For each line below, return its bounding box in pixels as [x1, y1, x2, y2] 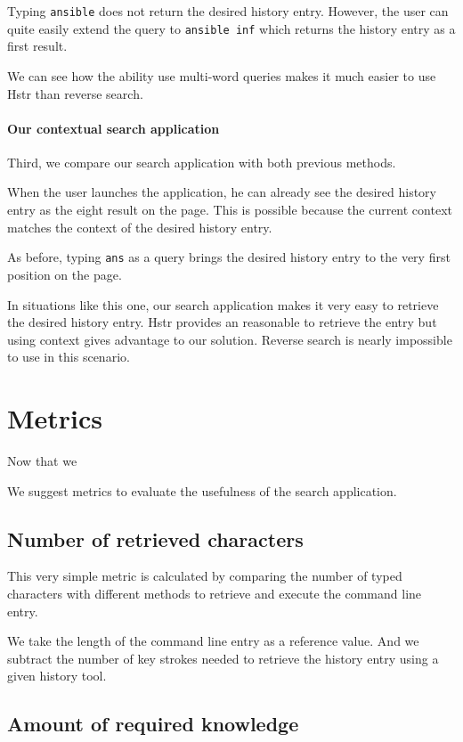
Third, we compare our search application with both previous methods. [7, 152, 396, 171]
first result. [7, 37, 68, 55]
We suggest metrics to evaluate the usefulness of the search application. [7, 481, 397, 500]
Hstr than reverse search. [7, 84, 143, 102]
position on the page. [7, 265, 122, 283]
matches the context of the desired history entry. [7, 217, 272, 236]
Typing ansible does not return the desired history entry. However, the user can [7, 2, 449, 20]
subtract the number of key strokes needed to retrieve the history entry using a [7, 648, 439, 667]
